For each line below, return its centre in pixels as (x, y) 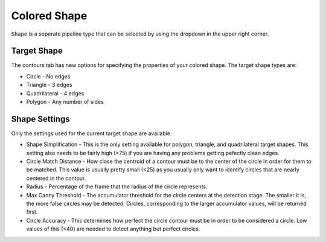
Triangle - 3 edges (49, 85)
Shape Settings (40, 119)
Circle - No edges (48, 76)
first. (32, 212)
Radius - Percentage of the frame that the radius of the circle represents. (117, 186)
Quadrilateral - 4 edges (55, 93)
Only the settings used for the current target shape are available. (91, 133)
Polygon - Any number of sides (65, 102)
